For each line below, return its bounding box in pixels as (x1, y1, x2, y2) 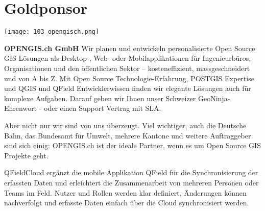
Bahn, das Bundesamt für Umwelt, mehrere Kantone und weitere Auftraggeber (4, 130, 251, 140)
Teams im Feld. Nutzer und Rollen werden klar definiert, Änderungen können (4, 187, 247, 198)
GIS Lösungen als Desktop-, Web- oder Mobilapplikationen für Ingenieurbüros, (4, 53, 251, 63)
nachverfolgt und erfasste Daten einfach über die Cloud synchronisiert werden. (4, 197, 249, 208)
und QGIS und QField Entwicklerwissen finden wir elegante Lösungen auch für (4, 83, 251, 93)
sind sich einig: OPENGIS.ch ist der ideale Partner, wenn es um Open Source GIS (4, 140, 261, 151)
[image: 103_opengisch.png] (4, 28, 100, 36)
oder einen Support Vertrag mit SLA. (44, 103, 161, 113)
